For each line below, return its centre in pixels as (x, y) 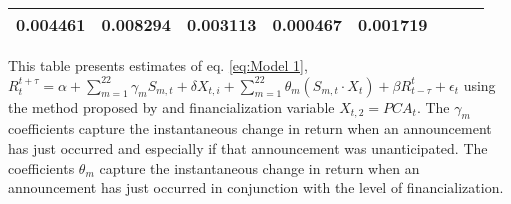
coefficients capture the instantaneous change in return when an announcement (250, 128)
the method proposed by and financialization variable (171, 106)
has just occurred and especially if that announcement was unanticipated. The (248, 147)
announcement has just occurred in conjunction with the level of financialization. (256, 187)
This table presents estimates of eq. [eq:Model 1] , (158, 65)
